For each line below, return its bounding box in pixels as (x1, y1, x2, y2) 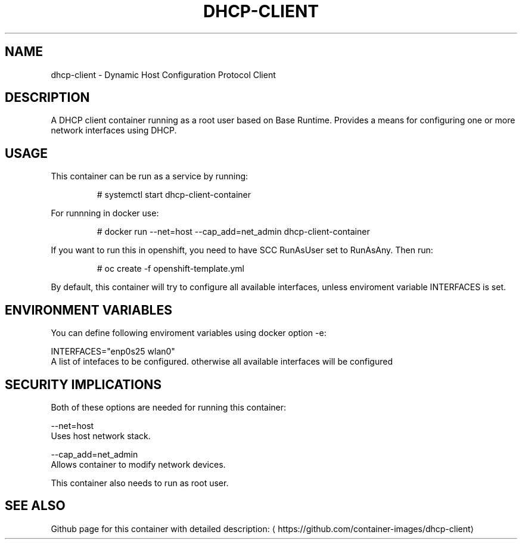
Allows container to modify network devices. (51, 459, 226, 470)
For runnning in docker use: (51, 208, 159, 219)
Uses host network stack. (51, 430, 151, 441)
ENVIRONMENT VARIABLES (5, 302, 172, 318)
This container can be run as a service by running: (51, 171, 248, 182)
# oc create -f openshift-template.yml (97, 263, 244, 274)
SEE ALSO (5, 498, 66, 514)
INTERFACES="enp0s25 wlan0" (51, 346, 175, 357)
